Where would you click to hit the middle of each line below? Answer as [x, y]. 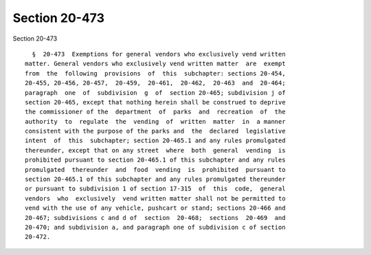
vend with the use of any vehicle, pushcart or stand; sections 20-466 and [155, 208]
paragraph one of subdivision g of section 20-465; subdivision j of [155, 92]
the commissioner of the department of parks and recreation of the [155, 112]
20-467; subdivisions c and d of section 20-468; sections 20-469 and [155, 218]
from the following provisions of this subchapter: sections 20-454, [155, 73]
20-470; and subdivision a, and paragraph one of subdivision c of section [155, 227]
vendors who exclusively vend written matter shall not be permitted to [155, 198]
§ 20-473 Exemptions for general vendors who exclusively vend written [159, 54]
